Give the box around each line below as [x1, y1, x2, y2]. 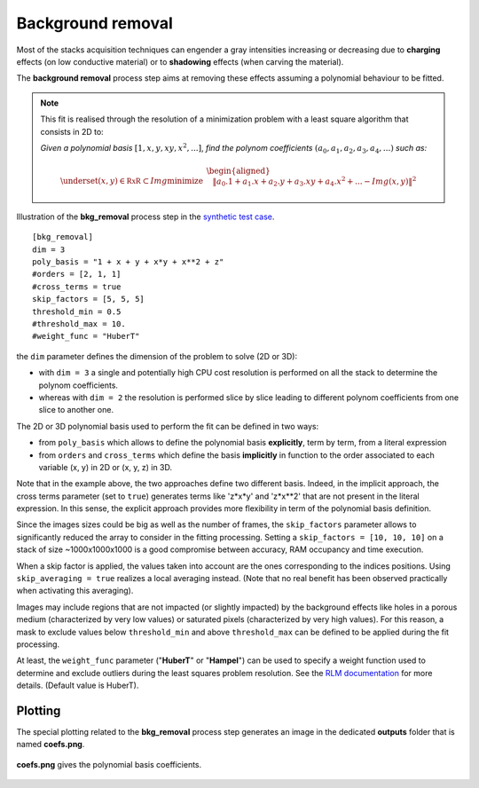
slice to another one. [38, 405, 114, 415]
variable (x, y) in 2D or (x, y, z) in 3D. [38, 461, 173, 472]
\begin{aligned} [206, 166, 271, 177]
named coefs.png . [16, 739, 85, 750]
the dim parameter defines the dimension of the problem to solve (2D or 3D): [16, 351, 297, 361]
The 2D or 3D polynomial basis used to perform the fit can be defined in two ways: [16, 421, 319, 431]
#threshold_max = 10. [32, 319, 126, 328]
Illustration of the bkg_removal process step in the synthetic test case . [16, 211, 275, 222]
